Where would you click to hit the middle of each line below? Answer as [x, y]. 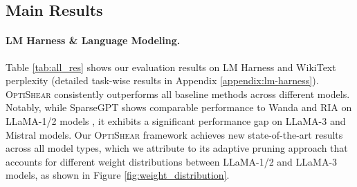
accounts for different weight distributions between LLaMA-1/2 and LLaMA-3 [172, 161]
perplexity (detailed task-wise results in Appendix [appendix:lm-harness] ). [162, 80]
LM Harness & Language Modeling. [93, 40]
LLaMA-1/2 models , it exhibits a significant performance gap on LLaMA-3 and [176, 120]
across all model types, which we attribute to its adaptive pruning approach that [177, 148]
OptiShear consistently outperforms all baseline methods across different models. [178, 93]
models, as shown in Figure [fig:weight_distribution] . [118, 175]
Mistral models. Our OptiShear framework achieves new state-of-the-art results [174, 134]
